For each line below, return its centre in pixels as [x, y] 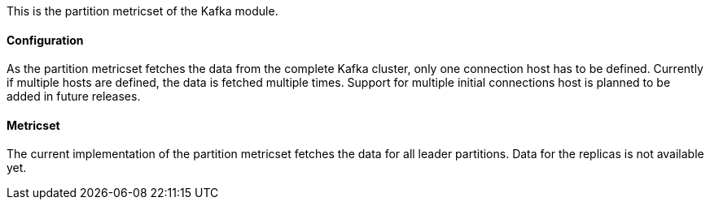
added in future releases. [74, 97]
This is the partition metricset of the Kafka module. [142, 11]
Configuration [45, 40]
